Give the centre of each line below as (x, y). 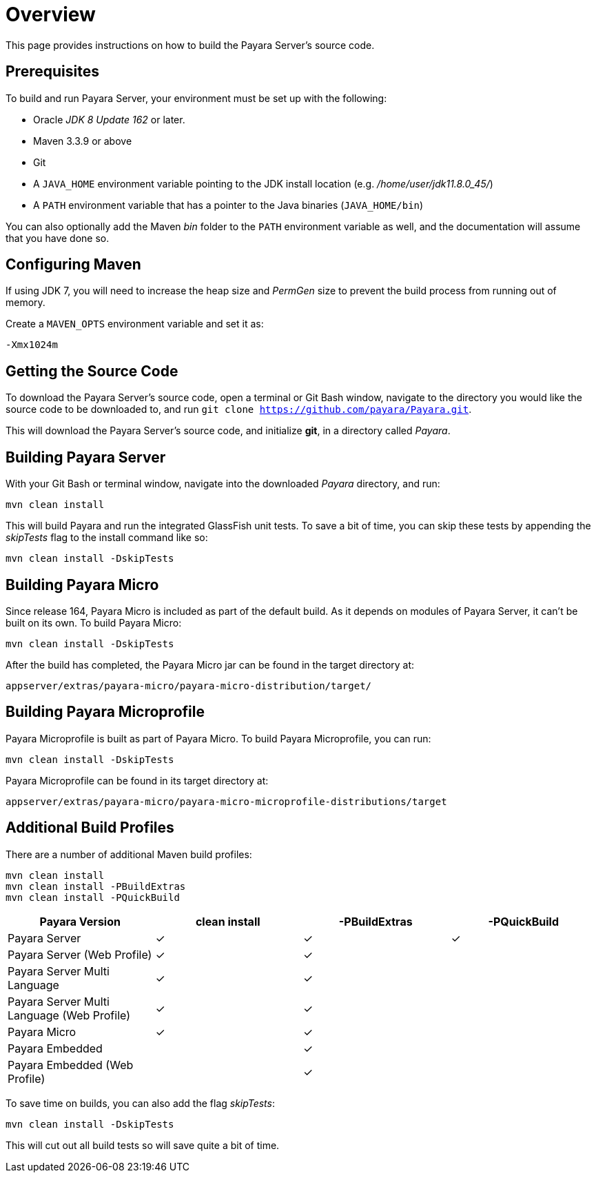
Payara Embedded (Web (71, 1065)
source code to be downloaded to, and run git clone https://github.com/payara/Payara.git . (239, 409)
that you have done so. (58, 238)
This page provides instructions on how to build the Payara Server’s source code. (190, 45)
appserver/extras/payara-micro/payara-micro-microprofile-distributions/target (226, 801)
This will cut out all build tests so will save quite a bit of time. (143, 1145)
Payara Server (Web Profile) (80, 954)
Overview (51, 14)
